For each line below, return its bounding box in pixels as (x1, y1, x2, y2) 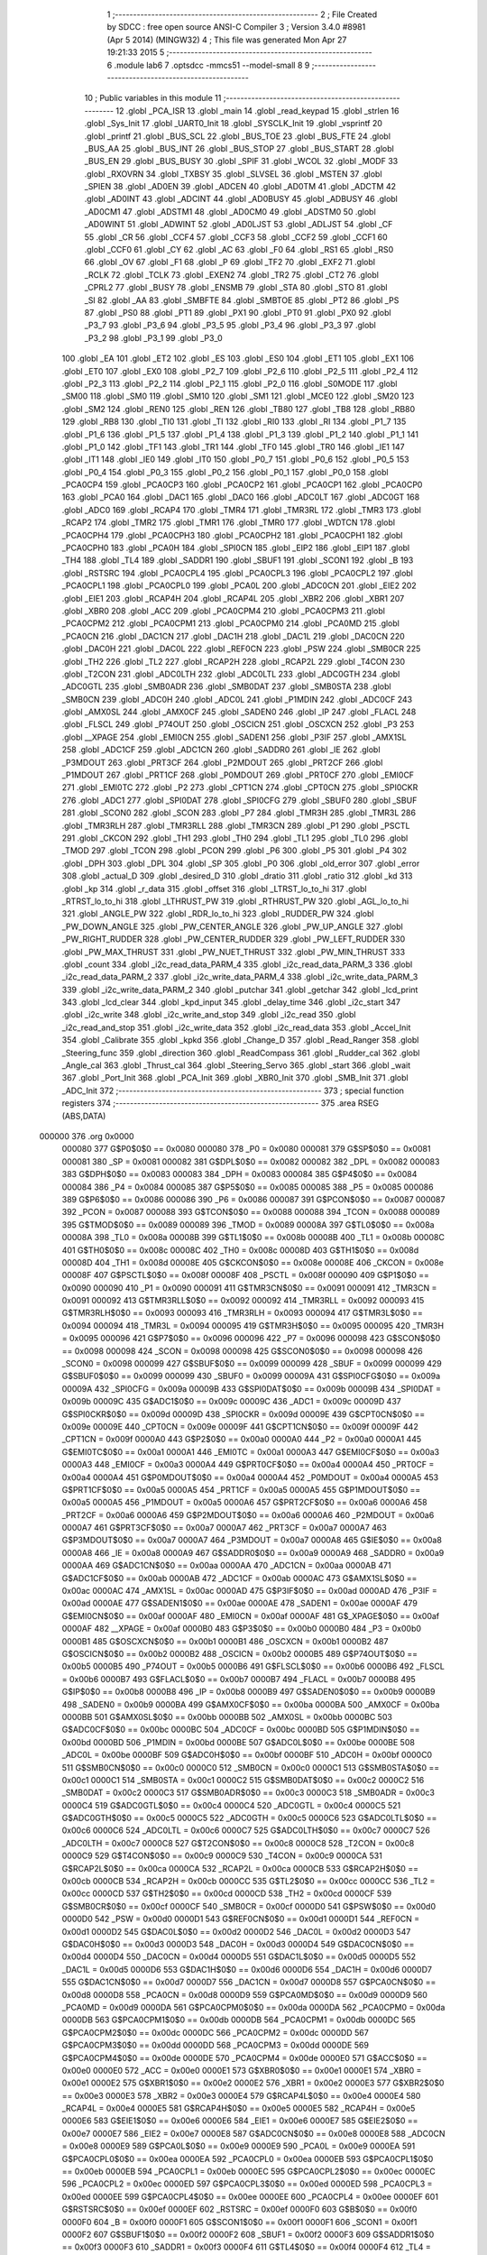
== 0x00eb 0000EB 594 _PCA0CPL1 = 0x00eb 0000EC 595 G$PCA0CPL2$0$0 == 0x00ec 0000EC (61, 2166, 436, 2177)
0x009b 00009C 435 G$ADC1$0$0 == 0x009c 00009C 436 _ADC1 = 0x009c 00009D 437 (61, 1396, 401, 1407)
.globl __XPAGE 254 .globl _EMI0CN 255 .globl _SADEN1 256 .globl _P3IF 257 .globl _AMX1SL (61, 732, 407, 742)
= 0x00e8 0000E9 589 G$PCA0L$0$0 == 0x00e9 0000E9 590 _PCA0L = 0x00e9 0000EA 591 (61, 2140, 416, 2151)
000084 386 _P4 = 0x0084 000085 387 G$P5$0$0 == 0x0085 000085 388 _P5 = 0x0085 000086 (61, 1182, 434, 1192)
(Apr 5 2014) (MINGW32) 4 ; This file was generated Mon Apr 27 (106, 34, 347, 45)
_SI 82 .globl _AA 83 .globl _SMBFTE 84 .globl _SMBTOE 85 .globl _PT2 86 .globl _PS (84, 294, 400, 306)
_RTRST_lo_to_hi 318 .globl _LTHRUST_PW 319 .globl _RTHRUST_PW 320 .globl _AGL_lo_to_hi (61, 896, 409, 907)
